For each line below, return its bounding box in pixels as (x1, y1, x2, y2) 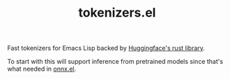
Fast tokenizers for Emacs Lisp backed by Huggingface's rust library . (7, 44, 206, 53)
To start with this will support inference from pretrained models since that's (7, 58, 224, 66)
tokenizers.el (78, 5, 156, 21)
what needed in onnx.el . (7, 64, 77, 73)
